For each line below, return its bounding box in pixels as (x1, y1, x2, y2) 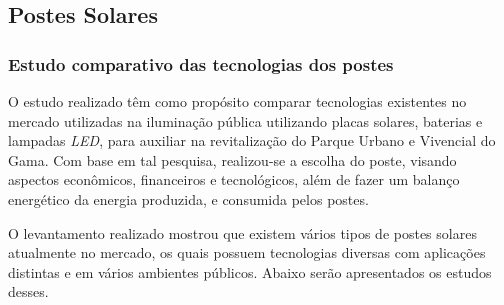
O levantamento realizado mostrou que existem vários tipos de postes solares (8, 222, 477, 243)
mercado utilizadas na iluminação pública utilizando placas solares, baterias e (8, 110, 483, 131)
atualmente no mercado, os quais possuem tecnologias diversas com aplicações (8, 242, 486, 263)
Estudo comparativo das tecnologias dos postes (8, 51, 394, 76)
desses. (8, 281, 49, 302)
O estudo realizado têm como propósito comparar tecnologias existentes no (8, 91, 467, 111)
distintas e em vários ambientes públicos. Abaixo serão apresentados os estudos (8, 261, 492, 282)
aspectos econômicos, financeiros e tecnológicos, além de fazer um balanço (8, 169, 460, 190)
